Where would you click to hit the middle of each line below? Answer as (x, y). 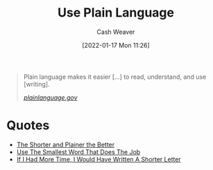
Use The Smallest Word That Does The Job (78, 152)
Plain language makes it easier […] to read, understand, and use (115, 77)
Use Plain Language (116, 13)
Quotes (28, 125)
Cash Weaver (116, 32)
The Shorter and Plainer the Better (66, 144)
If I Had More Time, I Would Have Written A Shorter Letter (99, 159)
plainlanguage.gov (50, 97)
